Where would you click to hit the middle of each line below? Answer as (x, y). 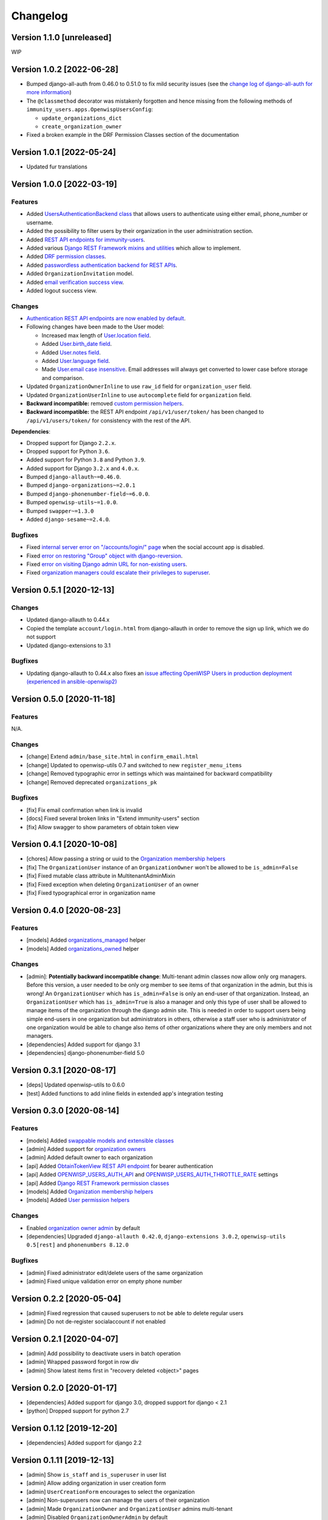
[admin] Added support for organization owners (86, 1149)
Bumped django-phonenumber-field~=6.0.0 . (88, 494)
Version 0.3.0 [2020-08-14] (65, 1111)
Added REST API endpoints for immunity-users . (86, 240)
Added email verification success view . (75, 282)
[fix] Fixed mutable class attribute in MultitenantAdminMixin (101, 876)
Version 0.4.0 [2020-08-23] (66, 910)
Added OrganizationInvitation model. (80, 274)
